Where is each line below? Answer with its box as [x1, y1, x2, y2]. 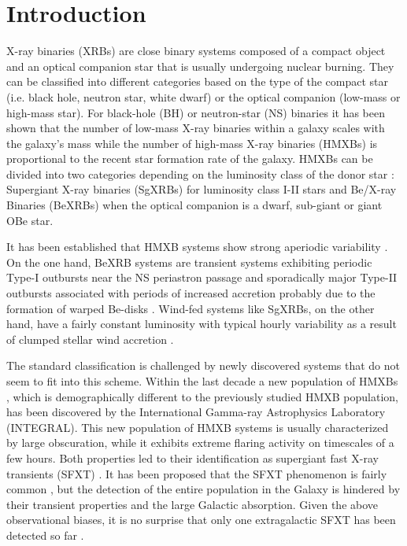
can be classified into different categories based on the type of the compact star [6, 73, 389, 90]
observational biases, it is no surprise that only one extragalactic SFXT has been [6, 511, 396, 528]
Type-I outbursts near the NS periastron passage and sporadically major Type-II [6, 269, 398, 286]
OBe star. [6, 212, 54, 228]
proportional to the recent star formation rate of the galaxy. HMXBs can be [6, 150, 373, 167]
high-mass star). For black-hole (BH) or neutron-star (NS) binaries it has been [6, 104, 385, 120]
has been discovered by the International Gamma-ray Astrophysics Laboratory [6, 404, 386, 420]
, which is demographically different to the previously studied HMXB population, [6, 388, 398, 404]
